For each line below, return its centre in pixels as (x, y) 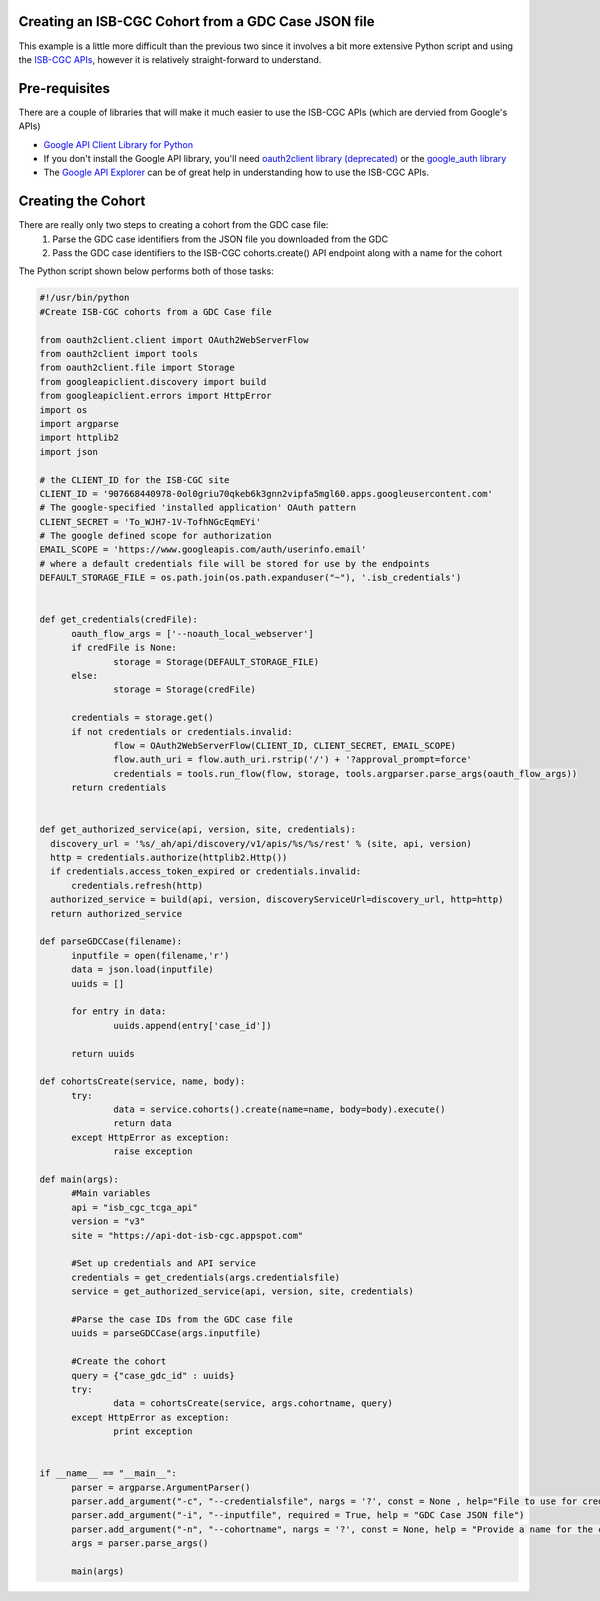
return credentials (119, 788)
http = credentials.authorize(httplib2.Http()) (169, 858)
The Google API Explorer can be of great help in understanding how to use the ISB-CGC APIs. (236, 172)
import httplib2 (79, 438)
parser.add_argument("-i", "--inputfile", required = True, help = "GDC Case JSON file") (298, 1515)
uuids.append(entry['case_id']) (192, 1025)
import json (69, 451)
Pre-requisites (64, 88)
